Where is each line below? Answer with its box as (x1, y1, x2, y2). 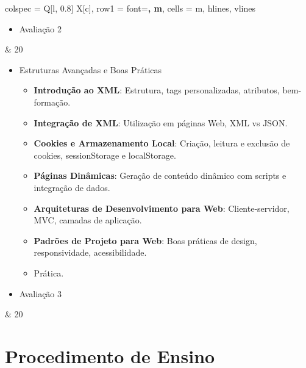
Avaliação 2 (19, 22, 62, 35)
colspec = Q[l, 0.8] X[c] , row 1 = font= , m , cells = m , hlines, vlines (5, 2, 255, 14)
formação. (34, 95, 71, 108)
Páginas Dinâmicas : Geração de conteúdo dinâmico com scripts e (34, 169, 286, 182)
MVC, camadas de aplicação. (34, 214, 142, 226)
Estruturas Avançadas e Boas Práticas (19, 63, 162, 76)
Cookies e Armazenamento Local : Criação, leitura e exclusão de (34, 137, 290, 150)
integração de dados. (34, 181, 110, 193)
